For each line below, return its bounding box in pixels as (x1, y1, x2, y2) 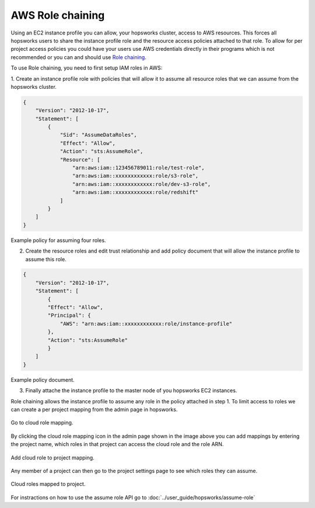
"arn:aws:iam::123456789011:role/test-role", (72, 164, 205, 171)
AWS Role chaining (10, 9, 105, 22)
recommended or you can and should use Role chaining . (10, 53, 147, 61)
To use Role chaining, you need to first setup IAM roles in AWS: (10, 64, 163, 71)
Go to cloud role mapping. (10, 419, 73, 426)
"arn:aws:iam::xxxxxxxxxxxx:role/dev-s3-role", (72, 181, 211, 187)
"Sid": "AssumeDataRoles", (60, 132, 137, 139)
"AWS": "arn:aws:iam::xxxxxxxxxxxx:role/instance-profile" (60, 320, 233, 327)
